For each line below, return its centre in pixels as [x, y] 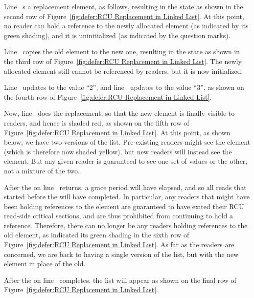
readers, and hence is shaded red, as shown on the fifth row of [97, 122]
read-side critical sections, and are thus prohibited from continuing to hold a [118, 216]
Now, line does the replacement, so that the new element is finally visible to [119, 113]
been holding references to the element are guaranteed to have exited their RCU [124, 206]
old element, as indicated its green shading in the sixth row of [97, 235]
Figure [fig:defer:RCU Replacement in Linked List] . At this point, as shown [117, 132]
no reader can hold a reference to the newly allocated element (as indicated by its [126, 26]
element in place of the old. [45, 264]
